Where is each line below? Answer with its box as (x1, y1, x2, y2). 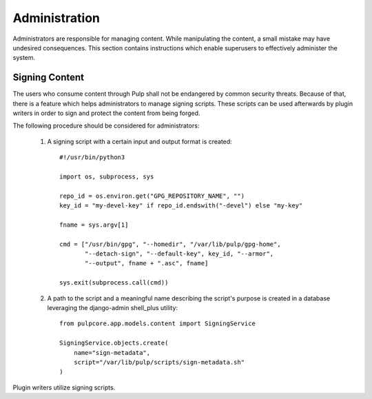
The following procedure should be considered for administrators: (12, 121, 200, 130)
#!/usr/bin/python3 (59, 154, 125, 161)
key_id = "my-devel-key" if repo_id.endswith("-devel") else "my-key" (59, 202, 303, 209)
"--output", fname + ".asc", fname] (85, 259, 209, 267)
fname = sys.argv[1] (59, 221, 129, 229)
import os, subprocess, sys (59, 172, 154, 181)
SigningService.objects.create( (59, 339, 169, 347)
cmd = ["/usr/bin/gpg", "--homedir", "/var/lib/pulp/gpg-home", (59, 240, 282, 248)
